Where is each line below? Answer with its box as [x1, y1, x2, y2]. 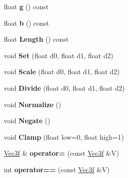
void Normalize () [4, 99, 61, 109]
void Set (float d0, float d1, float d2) [4, 50, 113, 60]
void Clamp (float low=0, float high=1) [4, 131, 124, 142]
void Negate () [4, 115, 50, 126]
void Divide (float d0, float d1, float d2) [4, 82, 125, 93]
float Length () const [4, 34, 69, 44]
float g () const [4, 1, 49, 11]
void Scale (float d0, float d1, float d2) [4, 66, 120, 77]
